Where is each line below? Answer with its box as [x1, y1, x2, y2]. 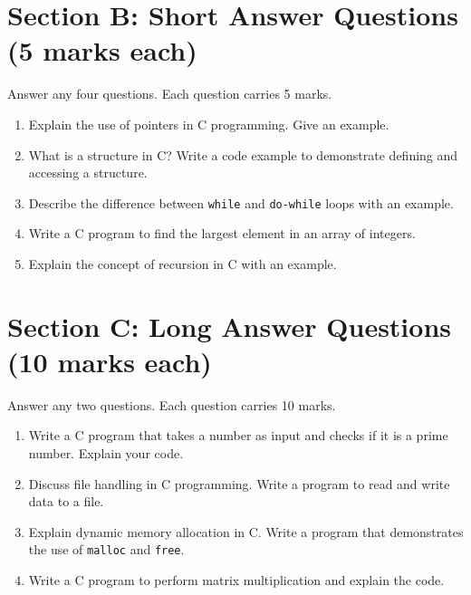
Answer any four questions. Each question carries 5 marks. [7, 84, 332, 103]
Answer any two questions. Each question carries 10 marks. [7, 395, 336, 414]
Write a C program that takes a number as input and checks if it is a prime [28, 426, 448, 445]
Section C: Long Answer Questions [7, 307, 452, 344]
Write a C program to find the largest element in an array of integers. [28, 224, 416, 243]
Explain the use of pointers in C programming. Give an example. [28, 114, 389, 133]
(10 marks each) [7, 342, 212, 379]
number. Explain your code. [28, 444, 184, 463]
